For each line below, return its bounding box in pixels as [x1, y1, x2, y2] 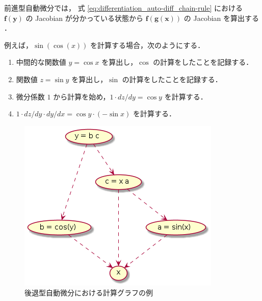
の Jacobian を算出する [184, 12, 259, 23]
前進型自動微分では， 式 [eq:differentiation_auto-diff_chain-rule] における [4, 3, 243, 13]
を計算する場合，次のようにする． [90, 39, 205, 50]
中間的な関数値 [16, 57, 66, 67]
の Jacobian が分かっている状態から [25, 12, 144, 23]
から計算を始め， [53, 91, 110, 102]
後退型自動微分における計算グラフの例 [24, 287, 153, 298]
